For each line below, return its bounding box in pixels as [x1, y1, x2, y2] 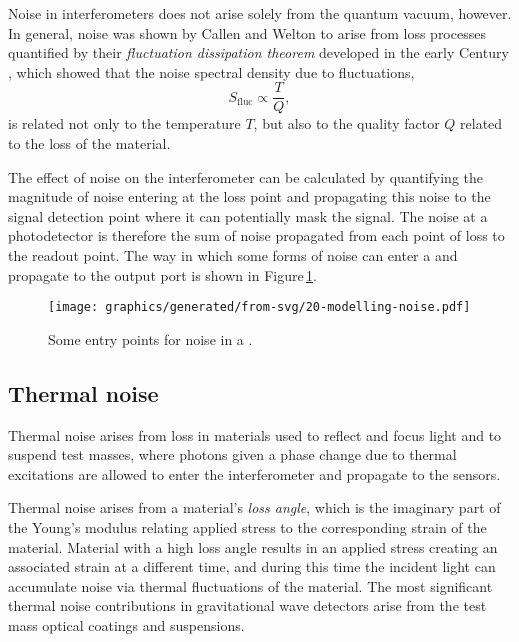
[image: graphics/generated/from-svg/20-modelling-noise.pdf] [48, 300, 471, 315]
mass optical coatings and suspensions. [8, 614, 245, 635]
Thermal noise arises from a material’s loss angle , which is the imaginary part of [8, 497, 501, 518]
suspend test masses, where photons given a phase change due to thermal [8, 444, 457, 465]
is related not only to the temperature [8, 113, 241, 134]
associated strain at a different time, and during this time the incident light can [8, 556, 496, 577]
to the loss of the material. [8, 133, 171, 154]
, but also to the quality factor [253, 113, 440, 134]
